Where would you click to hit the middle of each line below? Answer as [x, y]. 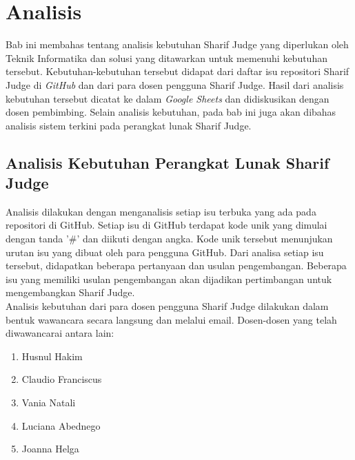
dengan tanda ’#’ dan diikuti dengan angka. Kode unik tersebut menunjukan [169, 239]
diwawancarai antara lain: [60, 333]
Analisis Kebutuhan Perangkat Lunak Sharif [168, 162]
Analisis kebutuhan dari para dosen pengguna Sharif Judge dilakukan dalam [167, 306]
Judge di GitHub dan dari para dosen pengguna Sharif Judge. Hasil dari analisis [175, 84]
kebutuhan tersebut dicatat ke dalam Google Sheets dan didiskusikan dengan [168, 98]
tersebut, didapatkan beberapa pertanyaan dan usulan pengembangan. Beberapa [176, 265]
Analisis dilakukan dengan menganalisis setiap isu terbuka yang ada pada [161, 211]
